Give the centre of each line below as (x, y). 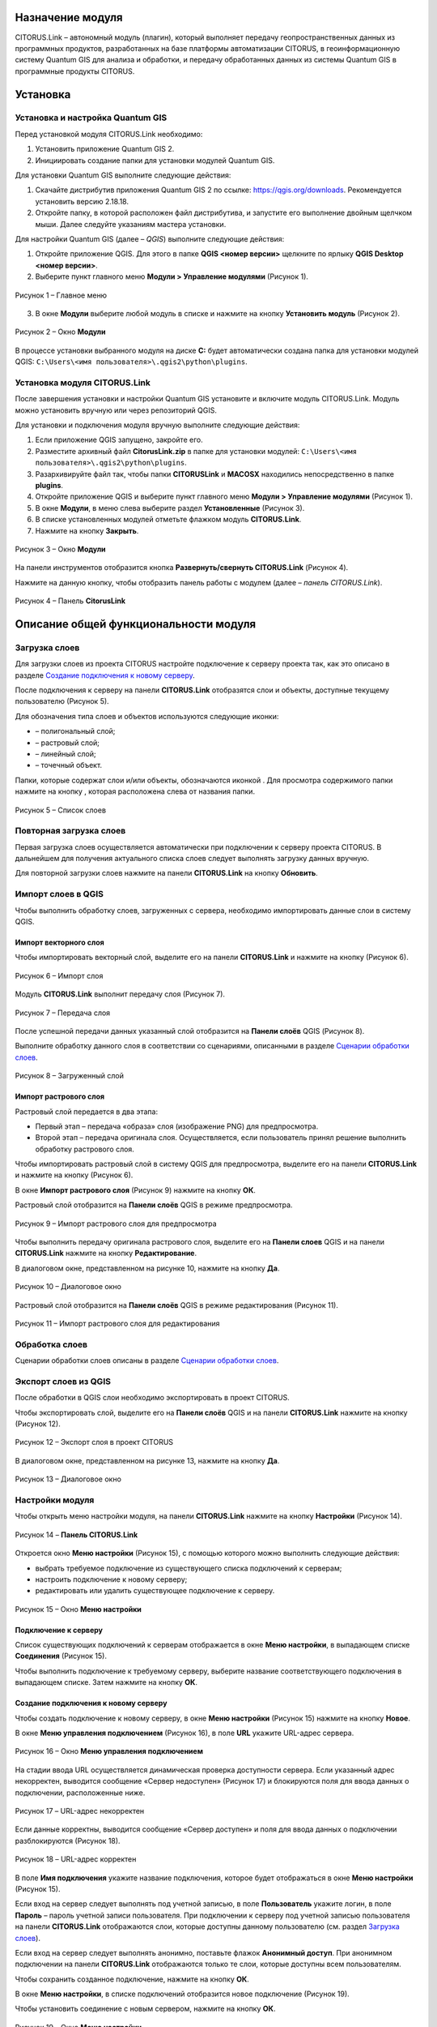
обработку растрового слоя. (85, 1149)
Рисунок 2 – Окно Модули (60, 332)
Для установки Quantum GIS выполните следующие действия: (123, 175)
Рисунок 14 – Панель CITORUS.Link (76, 1534)
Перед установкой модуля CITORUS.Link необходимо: (109, 134)
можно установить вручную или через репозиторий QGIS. (116, 410)
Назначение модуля (69, 17)
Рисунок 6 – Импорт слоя (59, 975)
